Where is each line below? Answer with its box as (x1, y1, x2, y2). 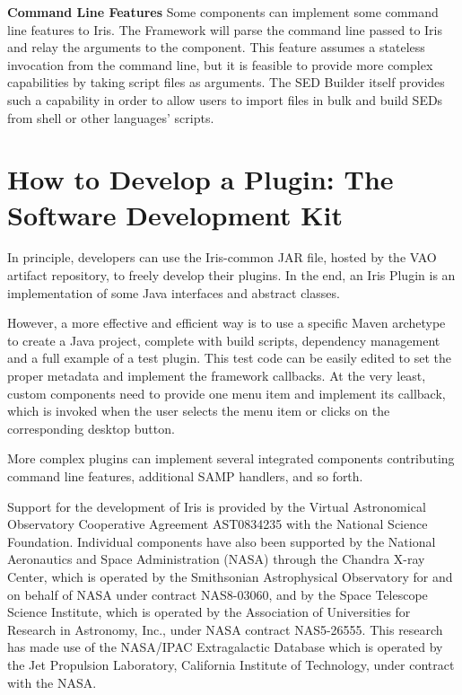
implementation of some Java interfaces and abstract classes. (7, 283, 340, 302)
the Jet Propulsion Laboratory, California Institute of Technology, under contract (7, 655, 455, 673)
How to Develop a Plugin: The (7, 161, 394, 198)
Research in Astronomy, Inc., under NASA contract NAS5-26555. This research (7, 620, 443, 638)
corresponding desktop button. (7, 418, 175, 437)
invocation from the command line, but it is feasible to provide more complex (7, 55, 433, 74)
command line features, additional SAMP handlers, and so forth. (7, 467, 363, 485)
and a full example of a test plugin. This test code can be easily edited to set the (7, 348, 452, 367)
